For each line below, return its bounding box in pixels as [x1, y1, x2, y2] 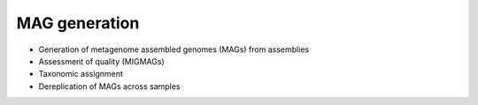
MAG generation [16, 13, 140, 33]
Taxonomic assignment [38, 69, 124, 79]
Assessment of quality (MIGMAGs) [38, 56, 165, 66]
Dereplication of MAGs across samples [38, 80, 181, 92]
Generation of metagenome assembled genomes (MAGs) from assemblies [38, 44, 310, 55]
